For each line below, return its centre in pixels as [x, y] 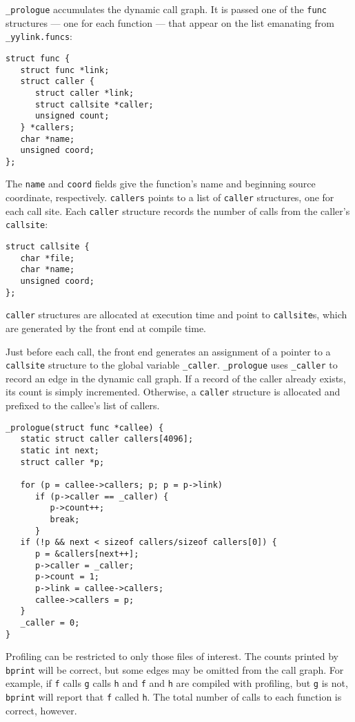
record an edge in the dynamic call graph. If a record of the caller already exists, [176, 378]
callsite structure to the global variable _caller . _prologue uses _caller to [172, 365]
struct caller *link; [84, 93]
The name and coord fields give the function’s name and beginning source [161, 184]
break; [65, 519]
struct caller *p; [62, 462]
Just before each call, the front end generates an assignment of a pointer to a [168, 351]
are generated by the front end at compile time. [106, 328]
